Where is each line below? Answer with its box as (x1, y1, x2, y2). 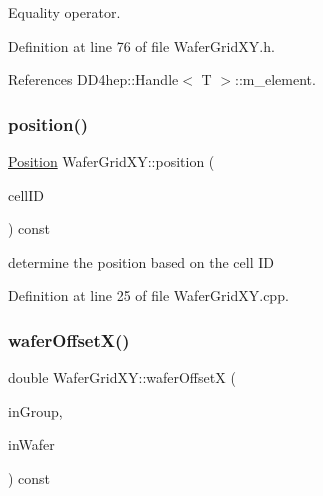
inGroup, (8, 400, 63, 421)
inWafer (8, 434, 55, 455)
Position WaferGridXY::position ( (8, 151, 215, 171)
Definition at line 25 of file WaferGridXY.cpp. (8, 285, 289, 306)
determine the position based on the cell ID (8, 251, 274, 272)
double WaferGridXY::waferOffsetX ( (8, 367, 236, 388)
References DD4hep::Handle (8, 69, 179, 90)
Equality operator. (8, 2, 121, 22)
